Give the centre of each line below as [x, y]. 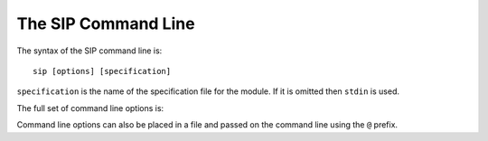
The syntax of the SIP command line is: [89, 51]
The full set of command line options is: [90, 108]
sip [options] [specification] [102, 71]
